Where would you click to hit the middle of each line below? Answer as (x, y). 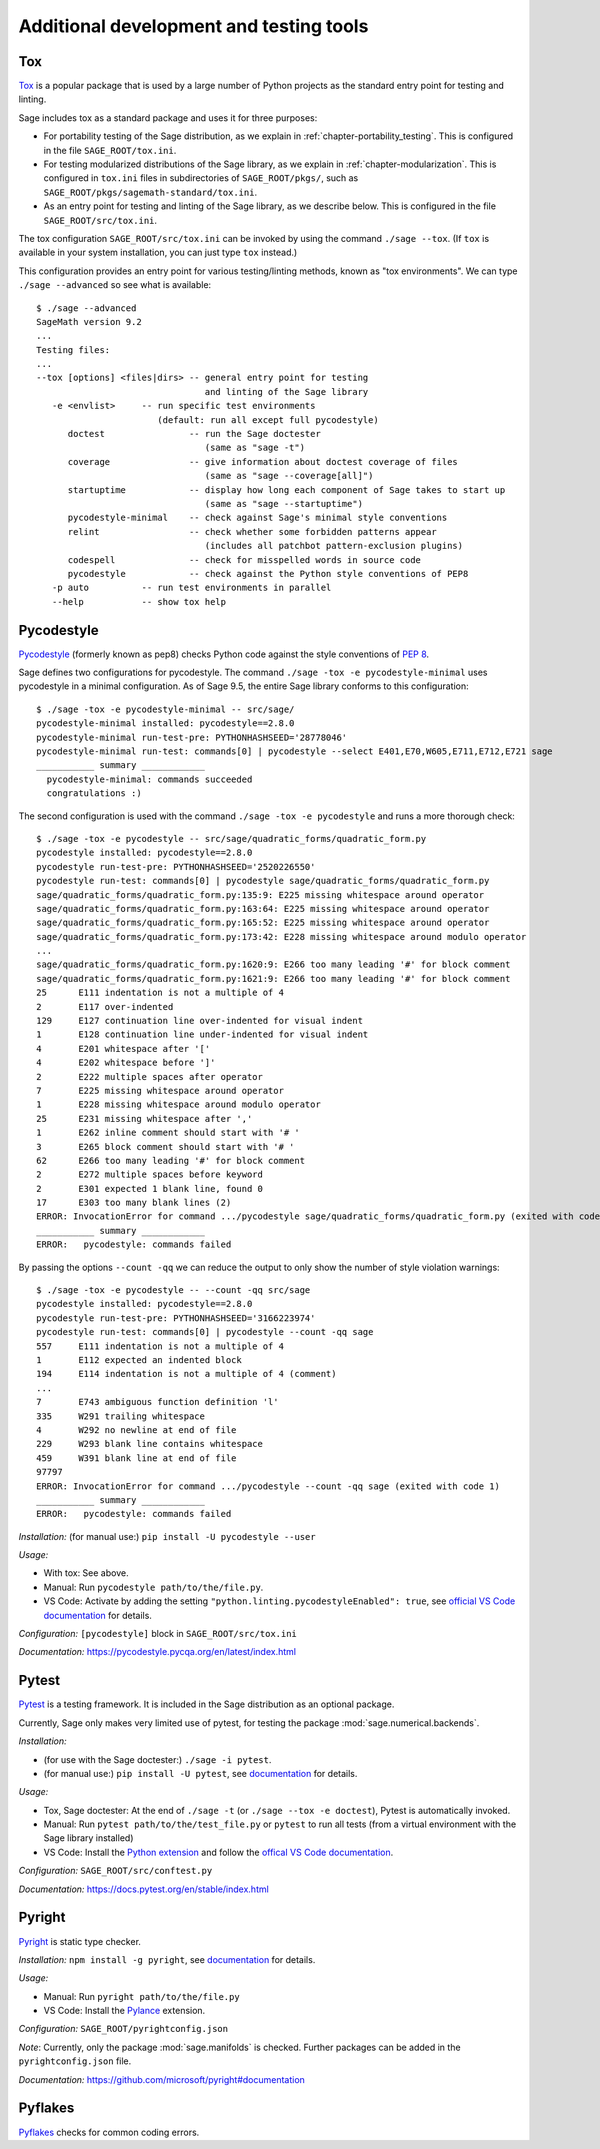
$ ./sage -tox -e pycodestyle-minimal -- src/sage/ (165, 709)
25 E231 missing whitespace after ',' (144, 1118)
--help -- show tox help (139, 601)
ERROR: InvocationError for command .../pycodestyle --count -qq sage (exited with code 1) (268, 1486)
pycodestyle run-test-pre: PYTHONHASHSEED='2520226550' (176, 866)
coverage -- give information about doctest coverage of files (263, 461)
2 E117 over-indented (105, 1006)
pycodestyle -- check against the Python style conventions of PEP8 (268, 573)
